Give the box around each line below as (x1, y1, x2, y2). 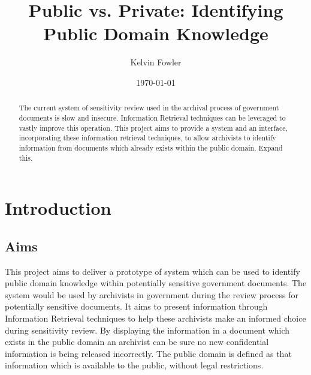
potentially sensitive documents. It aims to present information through (5, 300, 268, 313)
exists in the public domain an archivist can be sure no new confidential (5, 335, 269, 348)
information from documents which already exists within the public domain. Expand (19, 142, 283, 152)
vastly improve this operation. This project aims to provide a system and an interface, (19, 122, 288, 133)
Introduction (5, 196, 111, 220)
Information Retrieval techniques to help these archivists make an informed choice (5, 312, 306, 324)
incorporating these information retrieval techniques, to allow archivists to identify (19, 133, 276, 143)
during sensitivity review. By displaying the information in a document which (5, 323, 290, 336)
